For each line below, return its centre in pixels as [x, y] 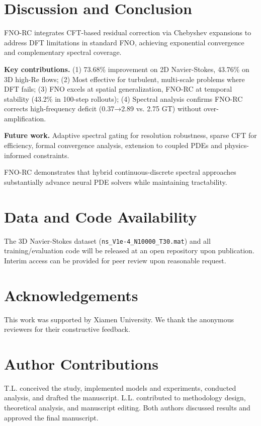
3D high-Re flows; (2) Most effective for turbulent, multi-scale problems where [124, 79]
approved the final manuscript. [51, 417]
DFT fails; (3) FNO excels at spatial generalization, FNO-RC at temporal [118, 89]
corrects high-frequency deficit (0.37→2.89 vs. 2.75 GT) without [103, 109]
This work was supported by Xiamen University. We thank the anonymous [119, 319]
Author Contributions [81, 363]
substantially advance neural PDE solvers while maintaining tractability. [116, 182]
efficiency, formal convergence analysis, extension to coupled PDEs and [113, 145]
